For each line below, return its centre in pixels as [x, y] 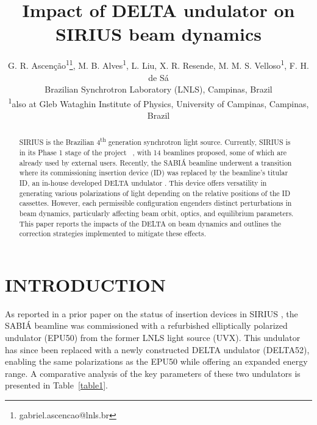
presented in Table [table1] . [56, 385]
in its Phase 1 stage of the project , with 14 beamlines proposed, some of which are [153, 153]
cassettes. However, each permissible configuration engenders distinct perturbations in [155, 203]
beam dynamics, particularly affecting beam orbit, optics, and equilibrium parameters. [156, 213]
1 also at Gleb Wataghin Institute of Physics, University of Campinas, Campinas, [158, 102]
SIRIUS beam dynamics [158, 34]
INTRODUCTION [86, 284]
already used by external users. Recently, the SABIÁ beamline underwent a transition [155, 162]
